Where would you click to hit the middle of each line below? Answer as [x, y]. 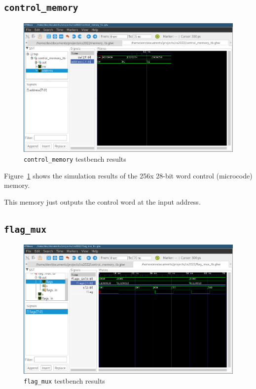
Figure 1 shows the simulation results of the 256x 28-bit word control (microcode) [128, 175]
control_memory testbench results [75, 159]
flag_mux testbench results [64, 380]
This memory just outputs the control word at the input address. [102, 201]
